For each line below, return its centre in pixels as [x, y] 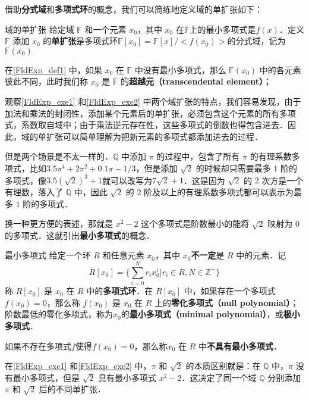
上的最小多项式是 [223, 29]
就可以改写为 [127, 180]
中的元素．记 [261, 255]
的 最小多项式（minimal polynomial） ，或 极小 [210, 314]
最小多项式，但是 [46, 377]
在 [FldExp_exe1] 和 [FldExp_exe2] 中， [78, 366]
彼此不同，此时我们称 [46, 81]
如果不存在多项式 [38, 346]
